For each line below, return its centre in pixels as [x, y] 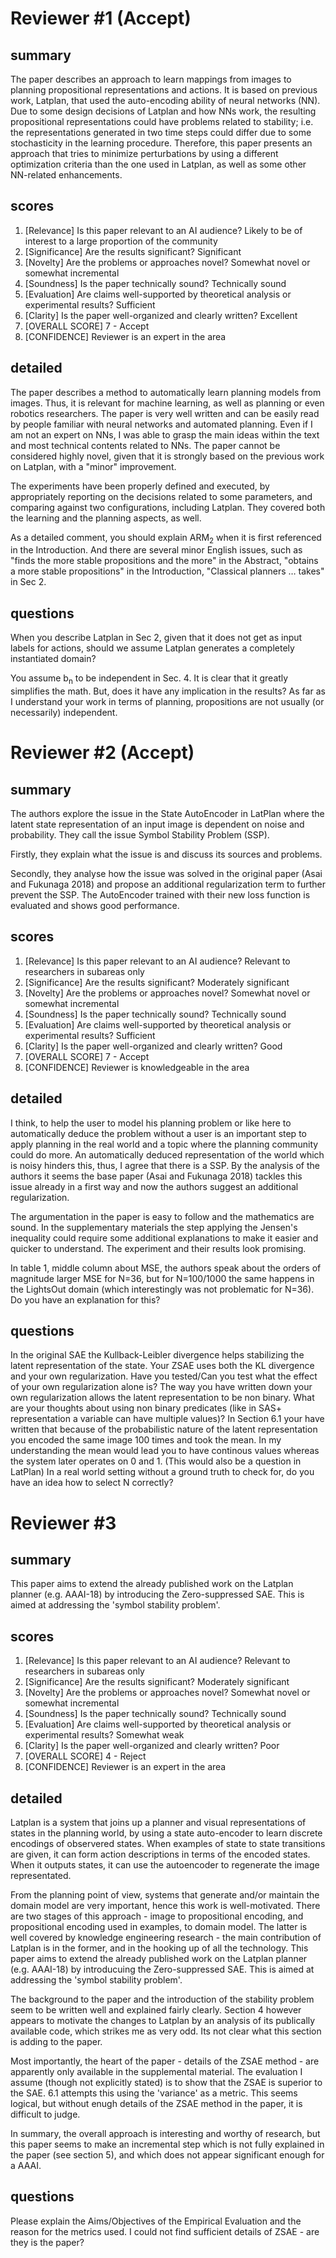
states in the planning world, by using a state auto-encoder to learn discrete [166, 1833]
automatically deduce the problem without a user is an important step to [158, 1133]
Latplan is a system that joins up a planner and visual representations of [158, 1823]
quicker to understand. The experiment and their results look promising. [158, 1248]
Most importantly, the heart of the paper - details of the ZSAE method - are [165, 2061]
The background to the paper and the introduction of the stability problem [162, 1999]
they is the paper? [47, 2242]
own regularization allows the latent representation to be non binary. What [162, 1398]
